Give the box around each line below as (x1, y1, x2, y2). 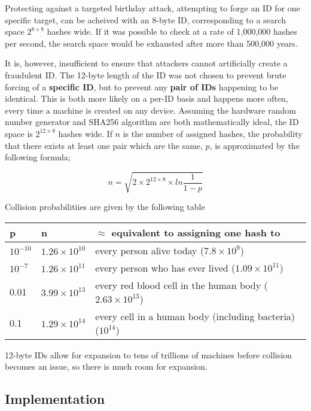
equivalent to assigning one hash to (111, 225, 280, 239)
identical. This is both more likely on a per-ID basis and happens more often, (5, 92, 288, 105)
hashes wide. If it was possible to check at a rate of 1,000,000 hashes (47, 25, 297, 38)
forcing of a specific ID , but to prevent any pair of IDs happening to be (5, 80, 279, 93)
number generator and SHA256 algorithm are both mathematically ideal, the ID (5, 115, 299, 128)
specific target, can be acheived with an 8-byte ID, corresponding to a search (5, 13, 286, 26)
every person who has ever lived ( (95, 260, 236, 275)
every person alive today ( (95, 243, 205, 257)
